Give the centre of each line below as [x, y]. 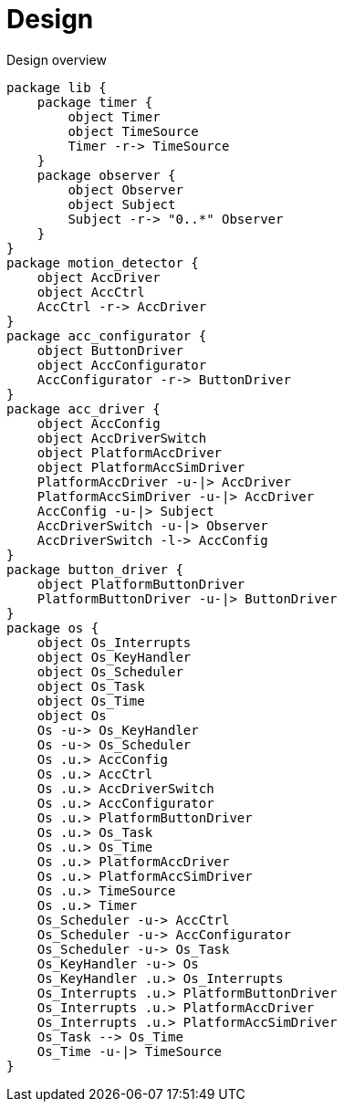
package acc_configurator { [107, 335]
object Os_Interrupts [114, 642]
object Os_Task [91, 686]
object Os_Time [91, 701]
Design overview [57, 59]
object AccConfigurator [122, 365]
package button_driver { [95, 569]
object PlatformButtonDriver [141, 584]
